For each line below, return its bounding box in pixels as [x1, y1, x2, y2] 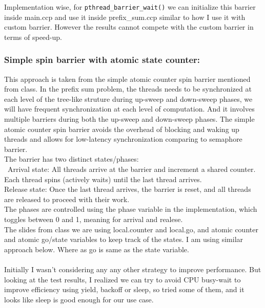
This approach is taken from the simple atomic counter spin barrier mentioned [4, 73, 251, 84]
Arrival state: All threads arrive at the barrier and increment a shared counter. [7, 164, 256, 174]
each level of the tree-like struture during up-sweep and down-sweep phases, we [4, 93, 253, 104]
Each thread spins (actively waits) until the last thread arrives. [4, 173, 202, 184]
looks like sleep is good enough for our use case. [4, 294, 154, 304]
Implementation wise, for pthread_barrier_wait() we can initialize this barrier [4, 2, 256, 12]
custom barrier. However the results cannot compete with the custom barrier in [4, 21, 254, 32]
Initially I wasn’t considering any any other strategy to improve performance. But [4, 263, 261, 274]
